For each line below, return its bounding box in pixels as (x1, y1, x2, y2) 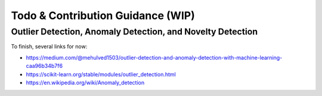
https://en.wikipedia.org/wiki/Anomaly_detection (26, 79, 145, 86)
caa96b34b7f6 (26, 63, 63, 70)
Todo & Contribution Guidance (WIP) (11, 9, 195, 22)
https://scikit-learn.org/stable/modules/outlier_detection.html (26, 70, 176, 78)
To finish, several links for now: (11, 43, 88, 50)
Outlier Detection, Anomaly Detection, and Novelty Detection (11, 26, 258, 37)
